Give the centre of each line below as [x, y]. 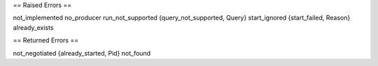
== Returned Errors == [46, 40]
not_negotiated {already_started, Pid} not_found [82, 53]
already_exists [33, 27]
